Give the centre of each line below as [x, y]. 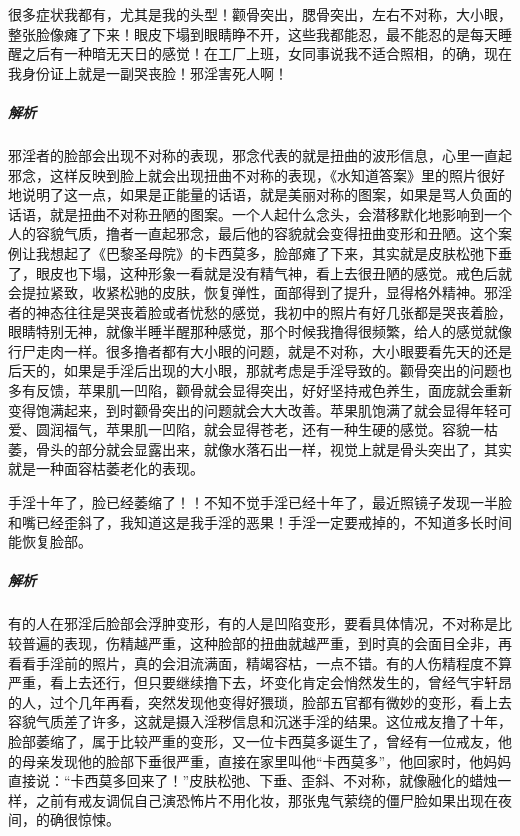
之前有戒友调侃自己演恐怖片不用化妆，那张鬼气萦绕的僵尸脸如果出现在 [266, 799]
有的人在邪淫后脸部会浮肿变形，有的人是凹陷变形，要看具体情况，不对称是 [253, 623]
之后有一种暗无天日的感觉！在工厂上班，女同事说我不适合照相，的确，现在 [266, 53]
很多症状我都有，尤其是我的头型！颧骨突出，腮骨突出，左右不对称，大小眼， [260, 14]
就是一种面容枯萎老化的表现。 [106, 468]
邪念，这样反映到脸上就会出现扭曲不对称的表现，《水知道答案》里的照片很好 [256, 174]
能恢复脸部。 [50, 541]
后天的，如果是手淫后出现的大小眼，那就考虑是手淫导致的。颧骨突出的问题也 [260, 370]
